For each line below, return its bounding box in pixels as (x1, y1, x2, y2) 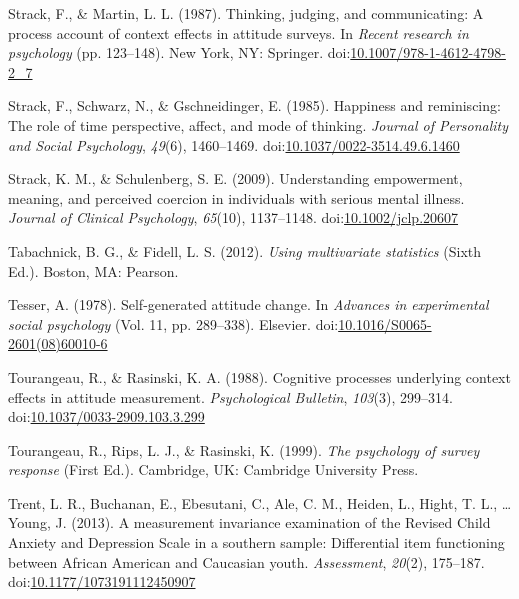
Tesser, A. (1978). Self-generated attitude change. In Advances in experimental (8, 294, 489, 315)
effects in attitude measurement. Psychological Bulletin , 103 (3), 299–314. (8, 386, 453, 407)
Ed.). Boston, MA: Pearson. (8, 260, 179, 281)
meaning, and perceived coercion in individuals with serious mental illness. (8, 187, 465, 208)
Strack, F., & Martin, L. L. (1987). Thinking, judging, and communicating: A (8, 3, 484, 23)
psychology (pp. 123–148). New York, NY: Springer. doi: (8, 42, 351, 63)
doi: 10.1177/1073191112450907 (8, 571, 196, 592)
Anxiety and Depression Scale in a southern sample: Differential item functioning (8, 532, 505, 553)
